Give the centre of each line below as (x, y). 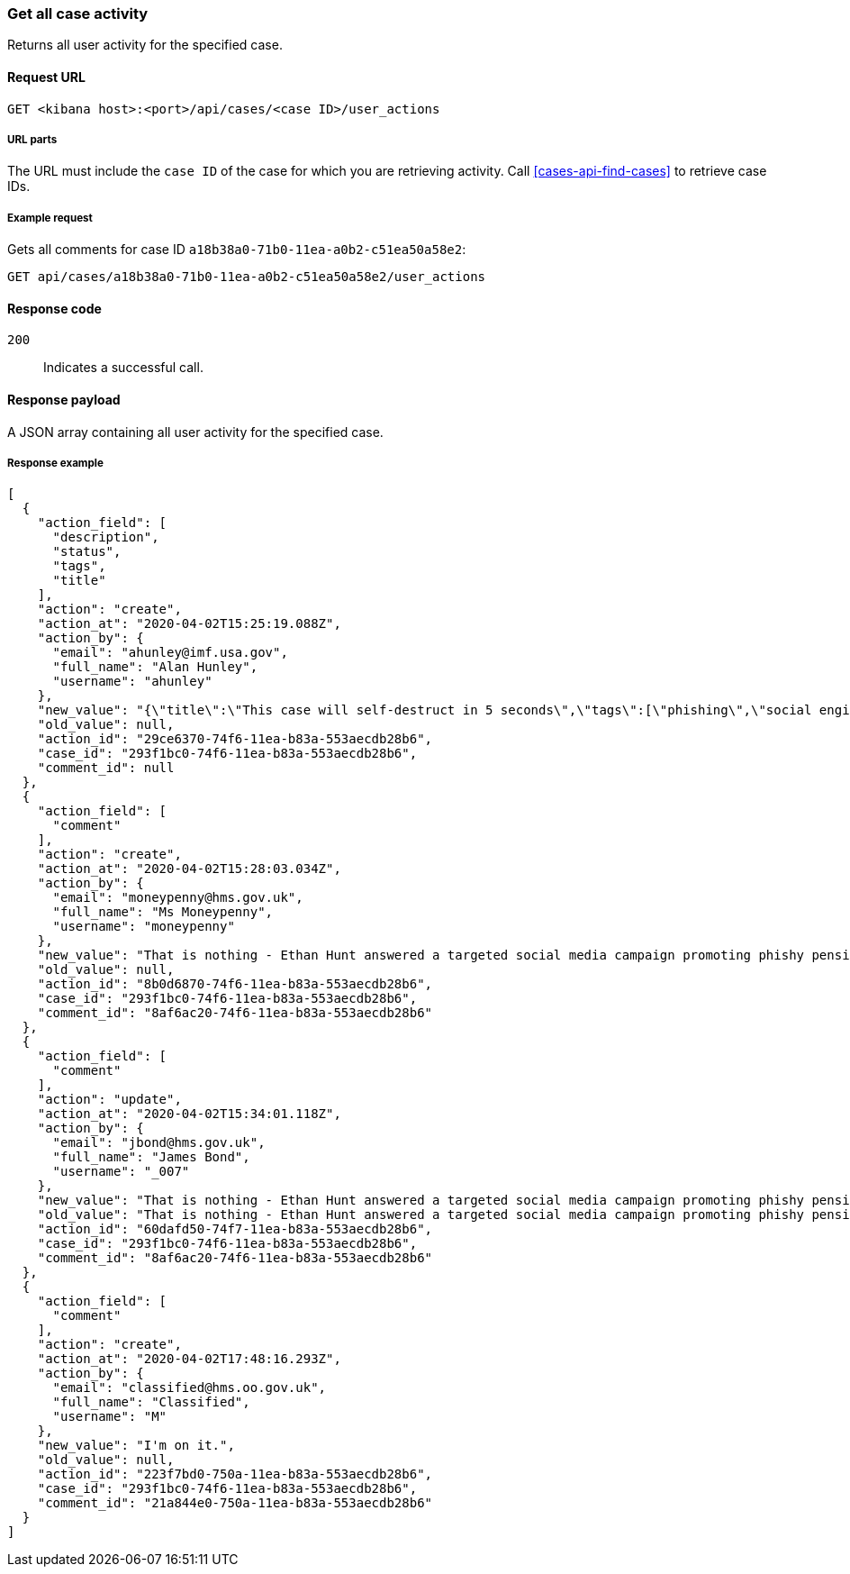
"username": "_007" (121, 1172)
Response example (55, 463)
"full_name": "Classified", (151, 1402)
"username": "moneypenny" (144, 927)
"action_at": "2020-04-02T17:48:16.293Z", (189, 1359)
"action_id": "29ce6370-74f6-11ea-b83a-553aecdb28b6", (235, 739)
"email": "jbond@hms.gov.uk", (159, 1143)
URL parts (32, 139)
